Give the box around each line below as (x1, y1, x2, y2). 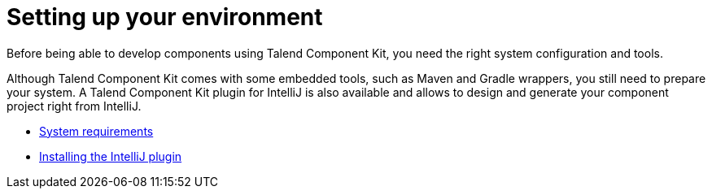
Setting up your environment (7, 3, 323, 31)
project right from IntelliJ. (7, 98, 142, 113)
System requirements (39, 123, 154, 138)
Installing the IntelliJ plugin (39, 149, 182, 163)
